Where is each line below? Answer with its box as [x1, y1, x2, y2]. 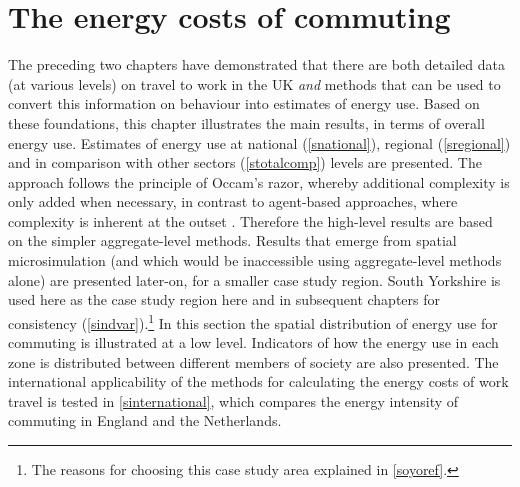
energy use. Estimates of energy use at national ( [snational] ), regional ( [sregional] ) [8, 132, 511, 153]
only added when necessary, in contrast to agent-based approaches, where [8, 191, 458, 212]
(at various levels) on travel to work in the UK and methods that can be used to [8, 73, 501, 94]
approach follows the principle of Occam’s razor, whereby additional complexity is [8, 171, 510, 192]
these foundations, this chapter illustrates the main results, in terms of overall [8, 112, 485, 133]
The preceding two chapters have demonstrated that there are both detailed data [8, 54, 505, 75]
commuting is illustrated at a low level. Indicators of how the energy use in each [8, 332, 499, 353]
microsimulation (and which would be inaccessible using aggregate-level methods [8, 250, 502, 271]
